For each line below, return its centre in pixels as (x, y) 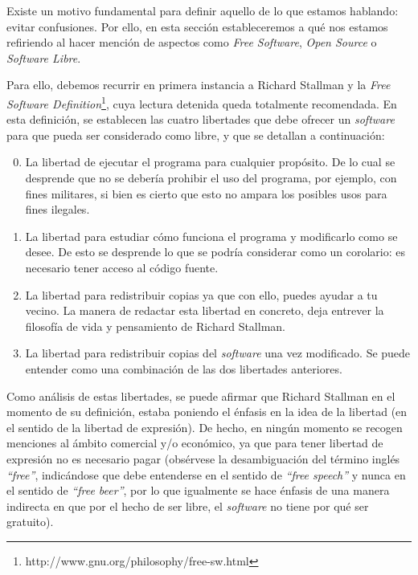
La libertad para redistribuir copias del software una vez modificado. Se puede (218, 353)
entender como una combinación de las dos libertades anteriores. (184, 368)
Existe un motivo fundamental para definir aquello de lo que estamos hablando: (203, 10)
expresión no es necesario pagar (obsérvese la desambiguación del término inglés (203, 458)
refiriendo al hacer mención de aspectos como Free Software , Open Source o (192, 42)
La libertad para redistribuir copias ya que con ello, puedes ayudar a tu (201, 294)
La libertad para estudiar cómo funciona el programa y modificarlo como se (211, 236)
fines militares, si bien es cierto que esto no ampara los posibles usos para (206, 193)
